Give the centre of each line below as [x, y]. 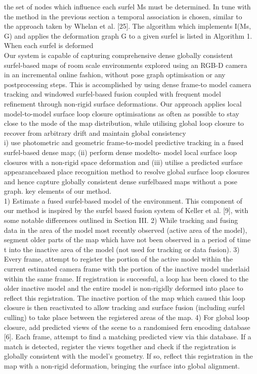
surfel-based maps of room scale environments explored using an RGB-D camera [126, 65]
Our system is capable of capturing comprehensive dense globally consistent [119, 55]
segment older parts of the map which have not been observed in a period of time [127, 240]
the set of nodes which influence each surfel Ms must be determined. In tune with [128, 6]
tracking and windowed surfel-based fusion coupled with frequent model [113, 94]
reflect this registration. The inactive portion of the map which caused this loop [125, 297]
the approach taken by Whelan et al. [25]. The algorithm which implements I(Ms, [128, 26]
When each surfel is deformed [49, 45]
